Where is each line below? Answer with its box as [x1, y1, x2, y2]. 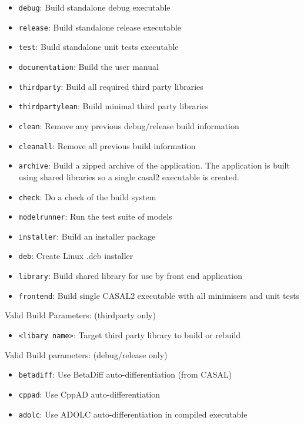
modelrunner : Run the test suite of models [18, 210, 172, 223]
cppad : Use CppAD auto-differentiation [18, 388, 161, 400]
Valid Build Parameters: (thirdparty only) [5, 309, 156, 321]
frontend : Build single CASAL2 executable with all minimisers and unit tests [18, 289, 300, 301]
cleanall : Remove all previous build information [18, 139, 196, 152]
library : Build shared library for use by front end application [18, 270, 242, 282]
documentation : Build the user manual [18, 60, 159, 72]
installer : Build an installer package [18, 230, 156, 242]
